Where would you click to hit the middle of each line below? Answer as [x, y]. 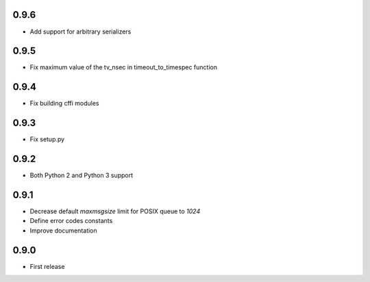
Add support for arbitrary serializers [81, 32]
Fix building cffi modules [64, 104]
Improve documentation [63, 231]
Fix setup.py [47, 139]
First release [47, 266]
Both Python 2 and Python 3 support [82, 176]
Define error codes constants [71, 221]
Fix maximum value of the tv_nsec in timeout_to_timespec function [123, 67]
